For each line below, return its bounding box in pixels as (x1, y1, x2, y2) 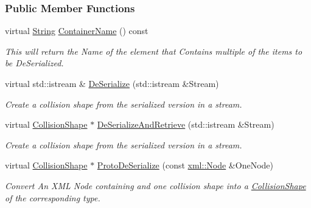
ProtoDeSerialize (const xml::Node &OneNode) (97, 159, 273, 172)
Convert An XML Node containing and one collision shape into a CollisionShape (5, 179, 306, 192)
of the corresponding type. (5, 191, 100, 204)
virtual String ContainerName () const (5, 24, 149, 37)
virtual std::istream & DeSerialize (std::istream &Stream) (5, 77, 219, 89)
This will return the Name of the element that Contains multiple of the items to (5, 44, 302, 57)
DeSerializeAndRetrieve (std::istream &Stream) (97, 118, 274, 131)
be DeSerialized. (5, 57, 64, 69)
